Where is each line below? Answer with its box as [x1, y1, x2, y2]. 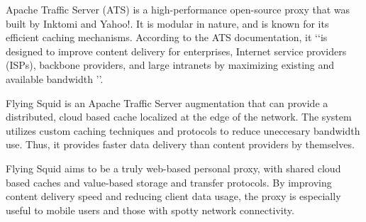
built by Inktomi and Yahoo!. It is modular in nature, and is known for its [6, 16, 329, 30]
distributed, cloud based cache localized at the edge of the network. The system [6, 109, 352, 124]
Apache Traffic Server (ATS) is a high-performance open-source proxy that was [6, 2, 350, 16]
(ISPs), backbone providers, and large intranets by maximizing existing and [6, 57, 335, 72]
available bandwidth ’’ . [6, 71, 104, 86]
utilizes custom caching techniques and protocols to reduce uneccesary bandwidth [6, 123, 360, 138]
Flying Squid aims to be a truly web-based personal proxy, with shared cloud [6, 160, 341, 175]
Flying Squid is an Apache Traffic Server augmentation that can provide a [6, 95, 328, 110]
